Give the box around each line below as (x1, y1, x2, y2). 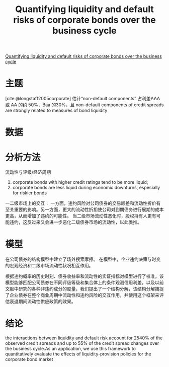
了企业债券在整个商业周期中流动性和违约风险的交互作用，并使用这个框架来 (5, 292, 159, 298)
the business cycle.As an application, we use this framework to (5, 346, 136, 352)
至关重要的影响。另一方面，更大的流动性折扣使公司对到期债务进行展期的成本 (5, 206, 164, 212)
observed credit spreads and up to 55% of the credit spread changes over (5, 340, 159, 346)
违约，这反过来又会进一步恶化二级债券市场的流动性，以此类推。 (9, 219, 142, 225)
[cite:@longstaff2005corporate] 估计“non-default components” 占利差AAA (5, 96, 160, 102)
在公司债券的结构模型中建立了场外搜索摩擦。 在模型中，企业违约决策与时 (5, 256, 156, 262)
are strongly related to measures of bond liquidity (5, 107, 108, 114)
